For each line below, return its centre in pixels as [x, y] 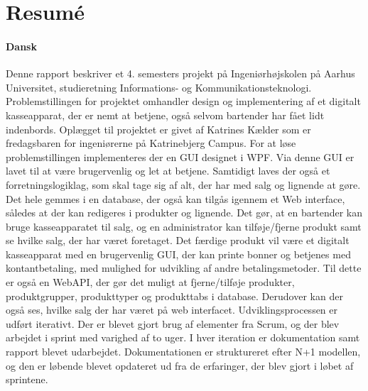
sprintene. [27, 379]
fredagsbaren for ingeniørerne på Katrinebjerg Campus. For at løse [151, 143]
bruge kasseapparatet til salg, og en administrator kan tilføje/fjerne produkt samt [184, 226]
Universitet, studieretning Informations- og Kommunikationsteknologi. [159, 87]
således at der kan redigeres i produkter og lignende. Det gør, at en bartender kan [184, 213]
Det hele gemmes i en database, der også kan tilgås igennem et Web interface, [175, 198]
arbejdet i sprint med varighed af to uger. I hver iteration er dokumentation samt [183, 337]
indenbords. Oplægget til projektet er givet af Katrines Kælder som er [158, 129]
